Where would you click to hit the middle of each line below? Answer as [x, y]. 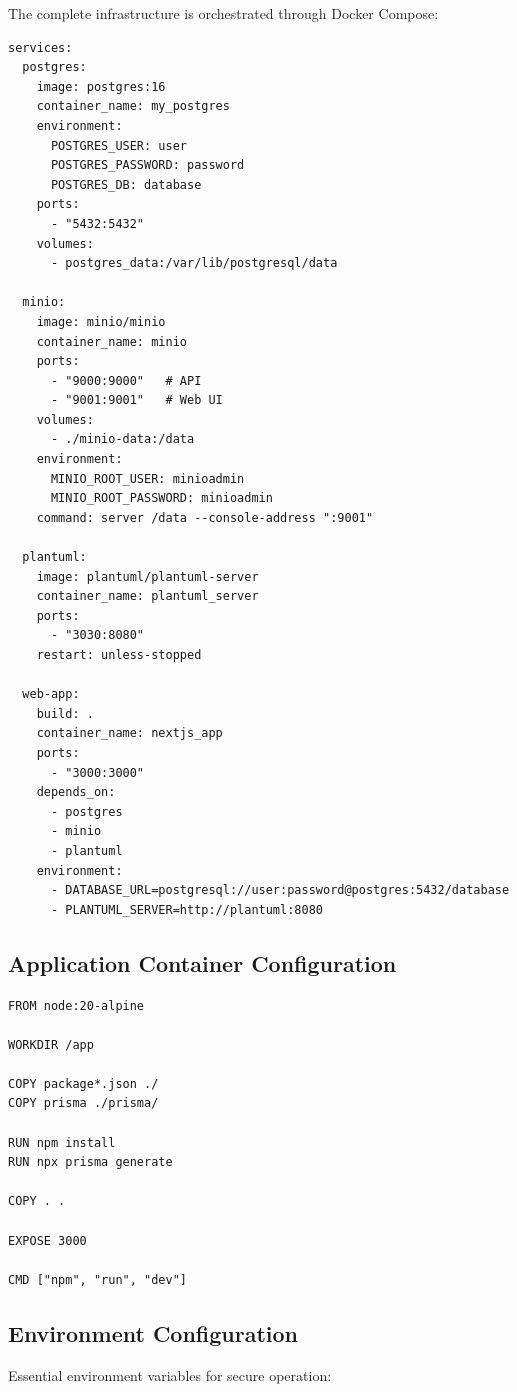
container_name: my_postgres [133, 106]
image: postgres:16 [101, 86]
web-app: [51, 694]
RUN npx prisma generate [90, 1162]
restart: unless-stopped [119, 655]
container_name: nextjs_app [129, 733]
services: [40, 47]
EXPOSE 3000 [47, 1240]
